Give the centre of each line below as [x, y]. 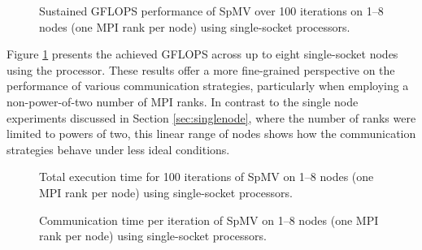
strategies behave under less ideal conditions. [118, 149]
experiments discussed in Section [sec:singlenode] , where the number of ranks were [211, 117]
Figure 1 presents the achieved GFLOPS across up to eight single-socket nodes [202, 54]
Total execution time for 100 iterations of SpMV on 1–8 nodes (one [207, 177]
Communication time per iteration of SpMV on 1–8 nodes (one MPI [209, 220]
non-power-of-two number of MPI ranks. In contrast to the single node [183, 101]
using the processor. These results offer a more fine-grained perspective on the [201, 69]
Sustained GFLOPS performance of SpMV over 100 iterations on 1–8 [211, 11]
